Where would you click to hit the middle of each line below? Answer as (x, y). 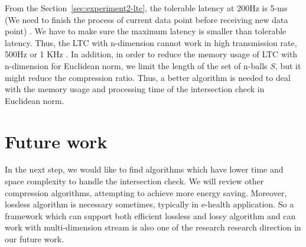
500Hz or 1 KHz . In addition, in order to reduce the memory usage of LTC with (151, 54)
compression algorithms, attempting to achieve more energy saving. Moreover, (146, 192)
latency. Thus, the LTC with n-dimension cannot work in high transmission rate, (151, 42)
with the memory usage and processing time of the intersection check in (135, 89)
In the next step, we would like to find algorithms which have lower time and (144, 169)
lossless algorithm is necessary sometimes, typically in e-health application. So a (149, 204)
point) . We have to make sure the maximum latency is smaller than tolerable (146, 31)
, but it (288, 65)
